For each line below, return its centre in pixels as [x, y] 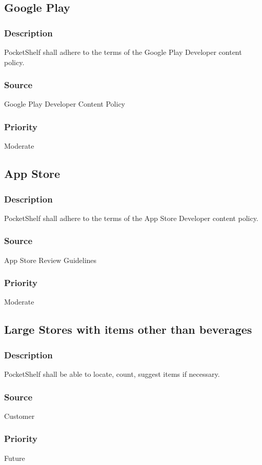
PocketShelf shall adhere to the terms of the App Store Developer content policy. [131, 218]
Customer [19, 416]
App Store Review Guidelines [51, 260]
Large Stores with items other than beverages [128, 329]
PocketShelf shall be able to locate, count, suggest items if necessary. [112, 374]
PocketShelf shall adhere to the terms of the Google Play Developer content [123, 52]
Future [15, 458]
